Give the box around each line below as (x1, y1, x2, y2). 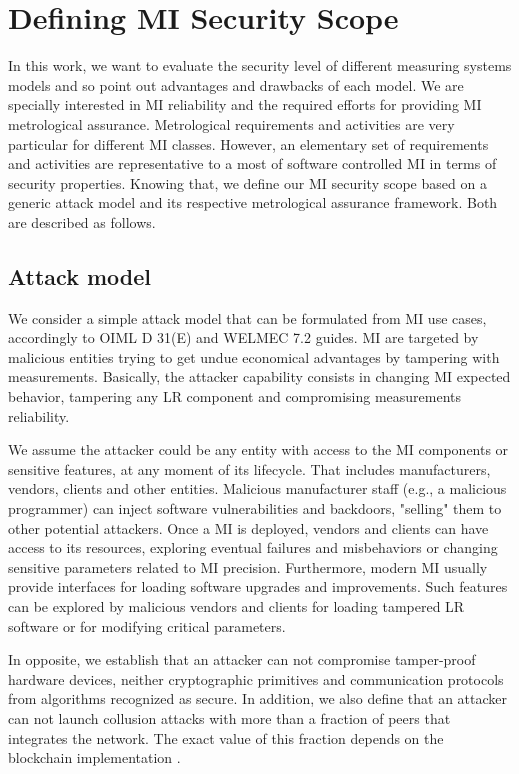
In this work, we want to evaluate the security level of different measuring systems (8, 55, 512, 76)
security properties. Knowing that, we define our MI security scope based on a (8, 172, 487, 193)
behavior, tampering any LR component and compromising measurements (8, 386, 462, 407)
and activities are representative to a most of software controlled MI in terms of (8, 153, 497, 174)
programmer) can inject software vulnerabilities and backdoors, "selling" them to (8, 498, 502, 519)
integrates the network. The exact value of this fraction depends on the (8, 727, 444, 748)
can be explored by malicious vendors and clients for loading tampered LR (8, 595, 465, 616)
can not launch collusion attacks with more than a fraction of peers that (8, 707, 451, 728)
